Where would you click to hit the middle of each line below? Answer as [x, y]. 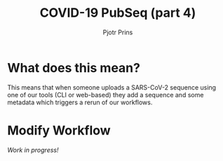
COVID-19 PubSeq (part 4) [118, 13]
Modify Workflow [59, 130]
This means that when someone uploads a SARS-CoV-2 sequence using [111, 87]
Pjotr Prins [118, 32]
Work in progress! [33, 150]
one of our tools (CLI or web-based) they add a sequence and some [106, 94]
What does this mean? [74, 68]
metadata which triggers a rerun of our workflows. [80, 102]
